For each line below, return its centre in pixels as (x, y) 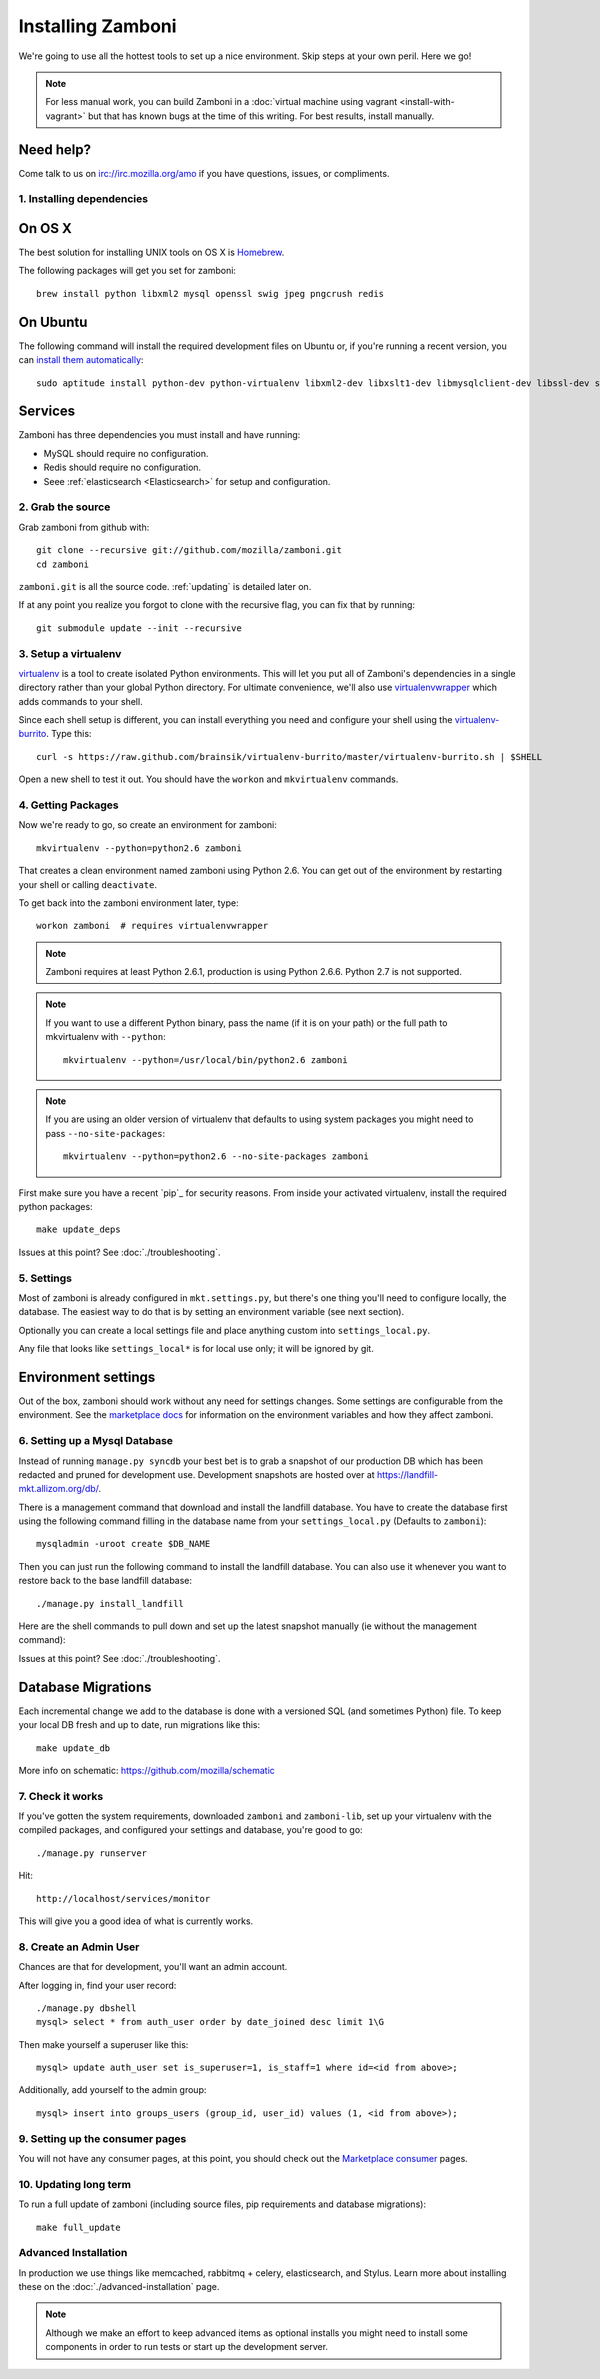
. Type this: (68, 734)
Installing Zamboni (97, 26)
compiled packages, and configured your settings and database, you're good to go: (191, 1830)
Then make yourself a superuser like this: (103, 2044)
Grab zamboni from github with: (84, 527)
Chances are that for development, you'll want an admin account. (153, 1967)
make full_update (78, 2227)
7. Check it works (61, 1796)
